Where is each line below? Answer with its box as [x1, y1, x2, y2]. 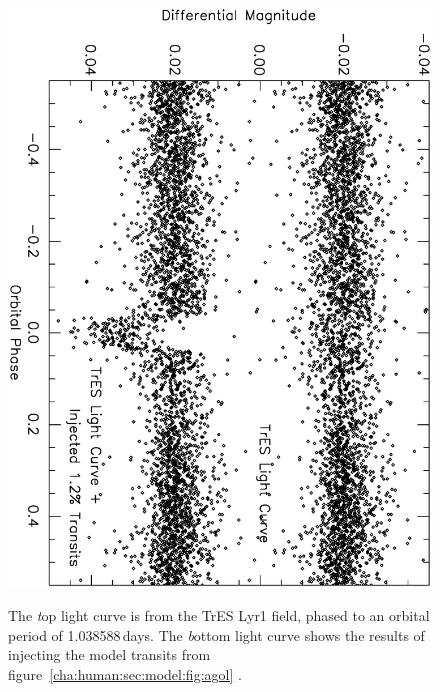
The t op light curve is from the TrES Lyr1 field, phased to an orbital [8, 605, 430, 626]
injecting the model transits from [8, 644, 211, 665]
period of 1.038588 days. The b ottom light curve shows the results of [8, 624, 425, 645]
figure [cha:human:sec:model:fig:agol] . [8, 664, 242, 685]
